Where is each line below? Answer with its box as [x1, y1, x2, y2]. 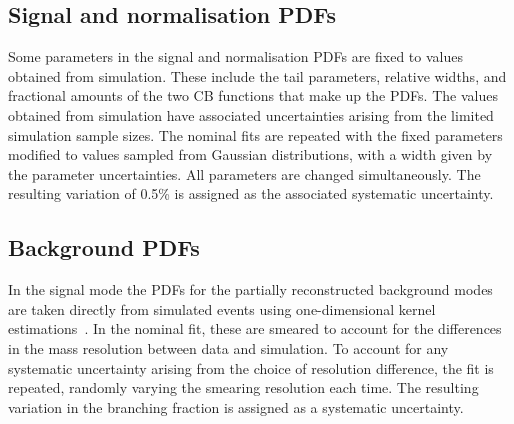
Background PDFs [8, 232, 200, 263]
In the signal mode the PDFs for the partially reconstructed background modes [8, 279, 493, 300]
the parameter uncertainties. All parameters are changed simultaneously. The [8, 163, 481, 184]
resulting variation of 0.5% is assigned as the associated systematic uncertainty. [8, 183, 494, 204]
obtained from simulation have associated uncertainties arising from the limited [8, 104, 494, 125]
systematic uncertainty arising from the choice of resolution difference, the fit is [8, 357, 494, 378]
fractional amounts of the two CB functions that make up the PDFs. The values [8, 85, 498, 106]
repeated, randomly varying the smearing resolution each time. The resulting [8, 377, 479, 398]
